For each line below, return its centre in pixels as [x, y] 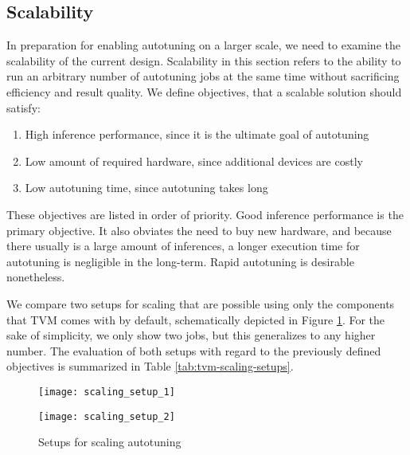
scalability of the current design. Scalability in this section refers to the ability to [204, 60]
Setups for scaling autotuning [110, 442]
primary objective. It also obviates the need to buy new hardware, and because [199, 230]
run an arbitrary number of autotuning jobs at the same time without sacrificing [203, 76]
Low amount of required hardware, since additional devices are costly [194, 161]
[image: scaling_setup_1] [107, 392]
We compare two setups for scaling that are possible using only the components [201, 303]
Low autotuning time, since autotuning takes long [146, 188]
